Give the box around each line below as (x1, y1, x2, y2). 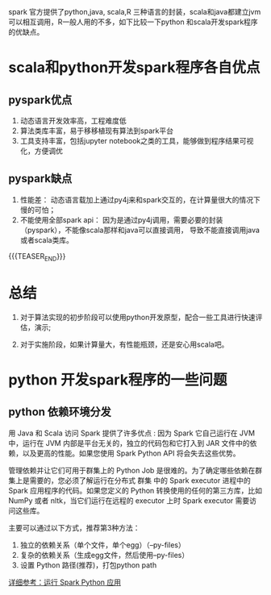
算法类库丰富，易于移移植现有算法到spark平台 (19, 126, 173, 135)
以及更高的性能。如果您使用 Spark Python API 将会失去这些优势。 (22, 448, 240, 458)
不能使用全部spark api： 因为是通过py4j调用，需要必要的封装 (19, 214, 223, 224)
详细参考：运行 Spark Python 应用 (8, 577, 122, 587)
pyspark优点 (8, 93, 73, 106)
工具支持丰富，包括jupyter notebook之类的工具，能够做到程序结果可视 (19, 136, 254, 145)
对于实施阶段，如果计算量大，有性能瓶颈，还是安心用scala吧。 (19, 339, 229, 349)
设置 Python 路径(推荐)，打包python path (19, 560, 157, 570)
